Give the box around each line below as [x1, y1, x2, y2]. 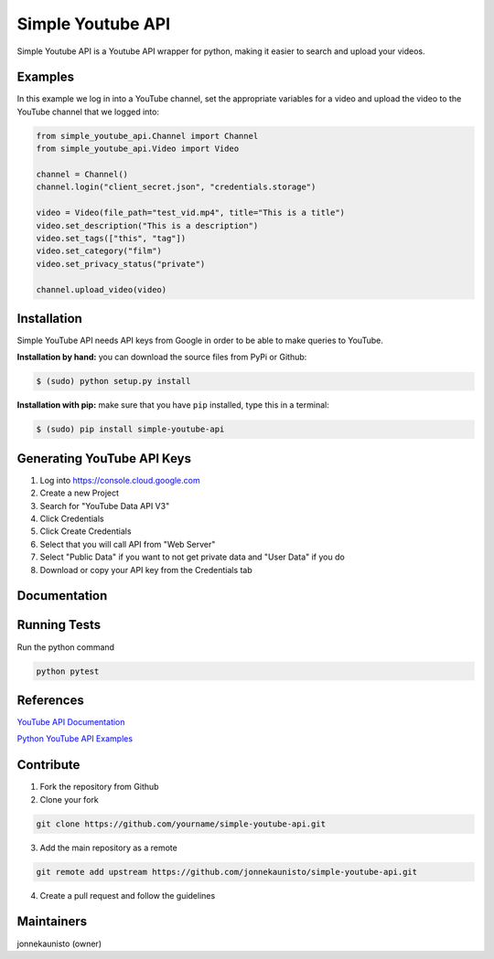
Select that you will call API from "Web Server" [39, 538, 216, 549]
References [16, 692, 84, 708]
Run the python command [16, 641, 114, 653]
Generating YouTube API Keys [16, 451, 192, 466]
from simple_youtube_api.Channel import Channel [36, 131, 259, 141]
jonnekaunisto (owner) [16, 938, 102, 949]
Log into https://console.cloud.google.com [39, 474, 200, 485]
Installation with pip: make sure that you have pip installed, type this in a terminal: [16, 400, 329, 410]
